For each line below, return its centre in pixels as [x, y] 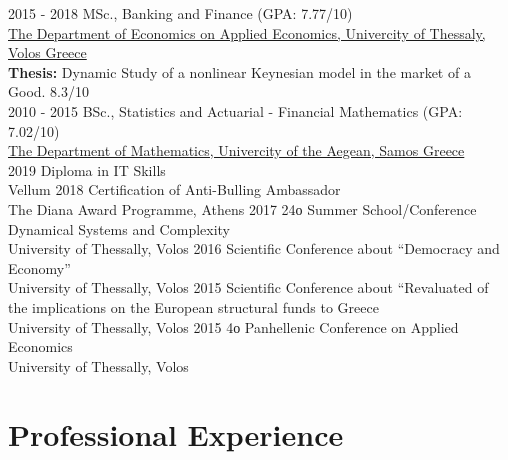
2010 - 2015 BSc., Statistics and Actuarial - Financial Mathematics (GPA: [235, 110]
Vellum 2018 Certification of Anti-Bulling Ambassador [174, 189]
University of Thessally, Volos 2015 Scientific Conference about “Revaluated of [248, 287]
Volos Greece [47, 52]
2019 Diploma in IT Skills [87, 169]
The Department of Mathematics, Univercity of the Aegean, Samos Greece [236, 150]
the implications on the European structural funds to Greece [193, 306]
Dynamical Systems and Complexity [119, 228]
